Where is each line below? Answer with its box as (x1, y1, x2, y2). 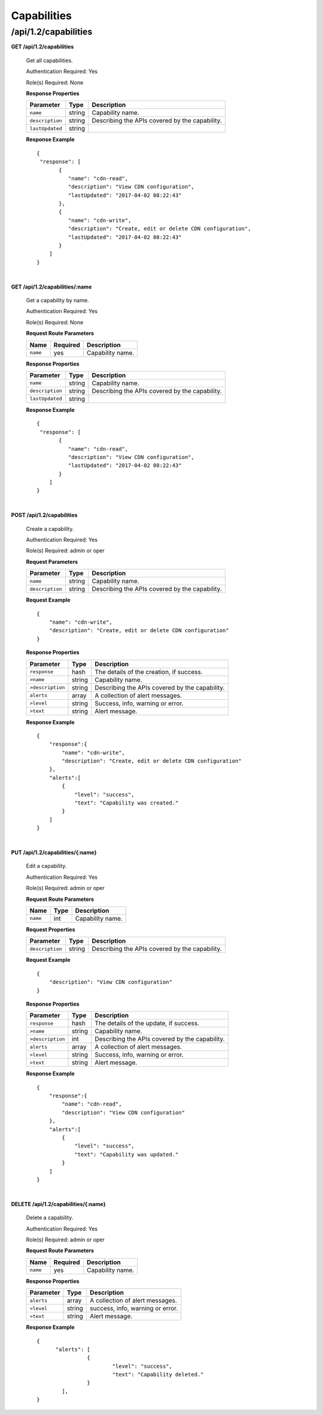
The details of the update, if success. (95, 1019, 200, 1028)
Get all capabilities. (26, 57, 73, 64)
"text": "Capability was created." (74, 800, 179, 806)
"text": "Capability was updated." (74, 1151, 179, 1158)
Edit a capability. (26, 863, 67, 870)
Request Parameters (26, 558, 78, 565)
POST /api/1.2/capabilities (11, 512, 78, 519)
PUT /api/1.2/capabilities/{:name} (11, 849, 97, 856)
